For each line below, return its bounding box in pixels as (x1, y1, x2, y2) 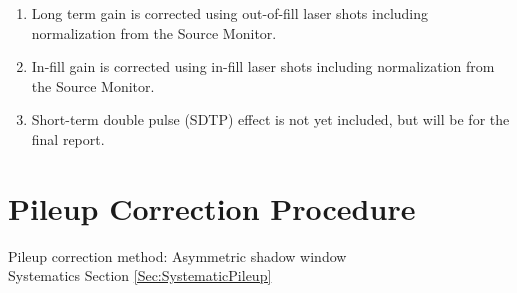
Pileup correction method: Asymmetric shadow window (8, 245, 347, 266)
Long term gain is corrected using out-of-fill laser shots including (31, 3, 429, 23)
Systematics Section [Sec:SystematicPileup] (8, 265, 272, 286)
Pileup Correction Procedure (8, 187, 416, 228)
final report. (31, 128, 105, 149)
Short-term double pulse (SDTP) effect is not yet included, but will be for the (31, 109, 510, 130)
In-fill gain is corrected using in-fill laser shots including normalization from (31, 56, 495, 77)
